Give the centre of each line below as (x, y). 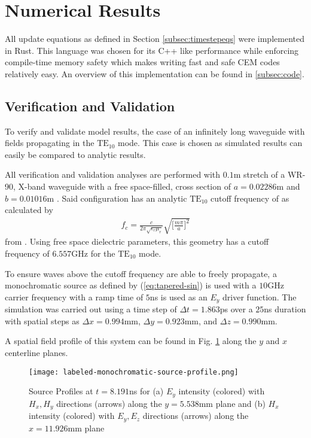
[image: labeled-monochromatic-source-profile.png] (134, 372)
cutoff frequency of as (250, 198)
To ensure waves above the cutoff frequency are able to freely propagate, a (141, 273)
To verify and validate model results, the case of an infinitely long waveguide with (155, 131)
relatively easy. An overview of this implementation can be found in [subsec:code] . (155, 73)
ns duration (285, 309)
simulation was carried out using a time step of (91, 309)
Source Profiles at (61, 391)
